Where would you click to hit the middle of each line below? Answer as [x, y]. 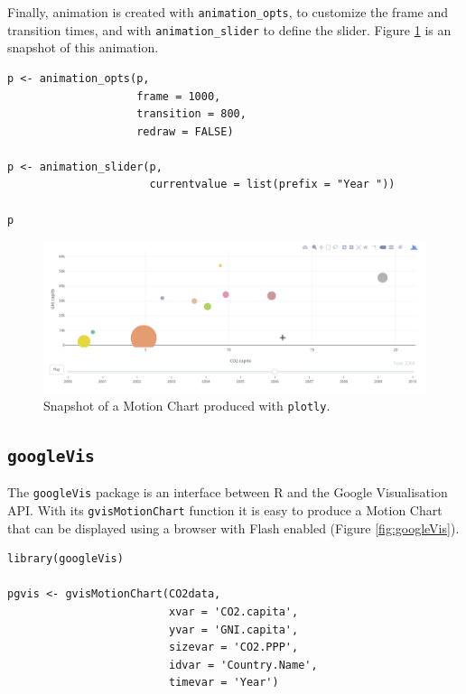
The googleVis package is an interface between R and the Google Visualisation [228, 492]
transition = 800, [191, 114]
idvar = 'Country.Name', [243, 665]
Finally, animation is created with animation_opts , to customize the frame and [228, 12]
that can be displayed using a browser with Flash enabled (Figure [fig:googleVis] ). [233, 527]
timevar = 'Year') [224, 683]
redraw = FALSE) [185, 131]
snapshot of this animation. [83, 47]
